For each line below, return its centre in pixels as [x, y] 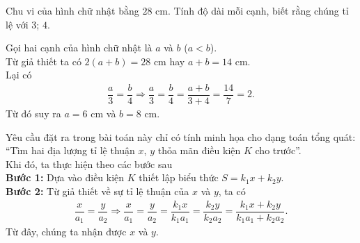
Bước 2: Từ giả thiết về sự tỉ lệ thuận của [97, 191]
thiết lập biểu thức [179, 177]
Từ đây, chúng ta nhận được [66, 232]
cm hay [169, 61]
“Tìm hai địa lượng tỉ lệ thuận [70, 150]
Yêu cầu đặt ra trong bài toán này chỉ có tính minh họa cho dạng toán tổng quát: [181, 136]
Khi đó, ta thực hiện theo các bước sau [89, 164]
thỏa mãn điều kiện [199, 150]
